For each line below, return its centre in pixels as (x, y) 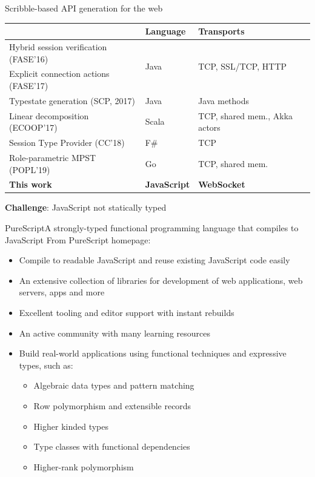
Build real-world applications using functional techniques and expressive (153, 353)
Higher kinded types (71, 426)
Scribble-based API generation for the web (84, 8)
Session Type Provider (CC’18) (67, 143)
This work (31, 184)
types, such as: (46, 365)
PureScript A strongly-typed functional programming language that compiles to (152, 228)
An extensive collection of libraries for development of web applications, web (161, 280)
